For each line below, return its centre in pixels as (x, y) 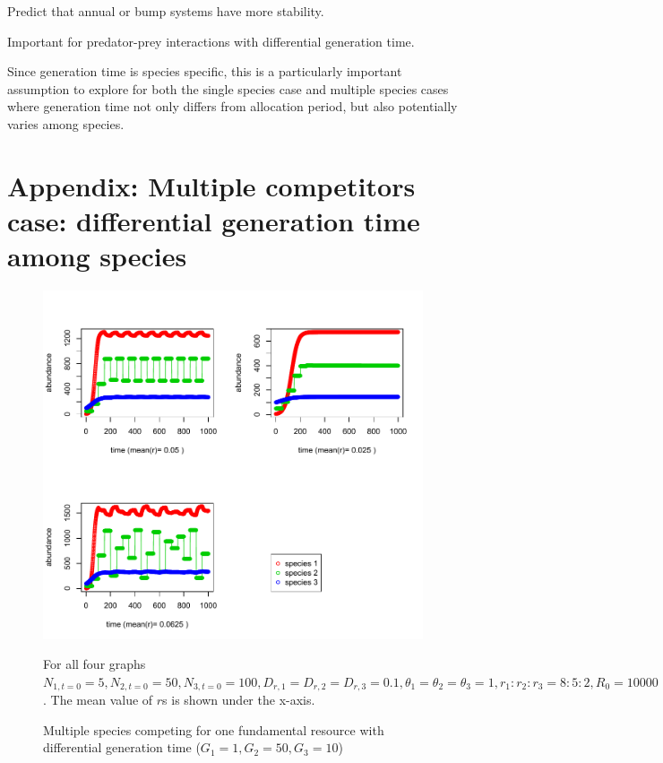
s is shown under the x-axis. (239, 700)
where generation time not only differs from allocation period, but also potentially (232, 106)
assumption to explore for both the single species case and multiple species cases (228, 88)
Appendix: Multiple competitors (211, 185)
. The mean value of (98, 700)
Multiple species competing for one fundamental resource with (214, 729)
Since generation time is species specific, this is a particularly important (205, 71)
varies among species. (66, 123)
